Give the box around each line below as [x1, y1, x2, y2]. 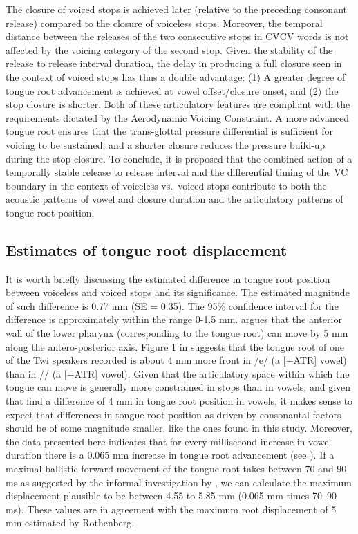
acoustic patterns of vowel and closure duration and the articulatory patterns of [6, 192, 343, 206]
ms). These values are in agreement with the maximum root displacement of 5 [6, 501, 337, 516]
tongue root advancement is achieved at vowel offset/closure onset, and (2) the [6, 83, 339, 98]
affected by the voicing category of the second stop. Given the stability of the [6, 42, 333, 57]
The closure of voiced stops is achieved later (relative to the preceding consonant [6, 2, 347, 16]
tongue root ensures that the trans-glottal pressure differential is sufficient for [6, 124, 334, 138]
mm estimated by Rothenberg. [6, 515, 135, 530]
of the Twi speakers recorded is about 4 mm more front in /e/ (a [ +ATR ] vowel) [6, 353, 347, 367]
